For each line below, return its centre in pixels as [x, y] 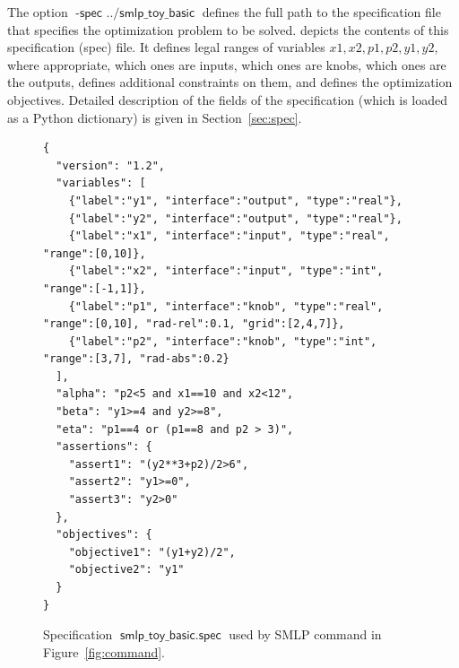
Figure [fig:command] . [104, 651]
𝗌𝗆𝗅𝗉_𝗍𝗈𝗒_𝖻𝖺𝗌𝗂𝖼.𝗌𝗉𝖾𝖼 [170, 636]
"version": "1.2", [111, 165]
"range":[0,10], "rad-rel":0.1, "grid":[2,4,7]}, [194, 324]
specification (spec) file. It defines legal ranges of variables [166, 47]
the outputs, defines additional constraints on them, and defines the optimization [230, 82]
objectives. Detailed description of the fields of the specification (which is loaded [228, 99]
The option [38, 12]
